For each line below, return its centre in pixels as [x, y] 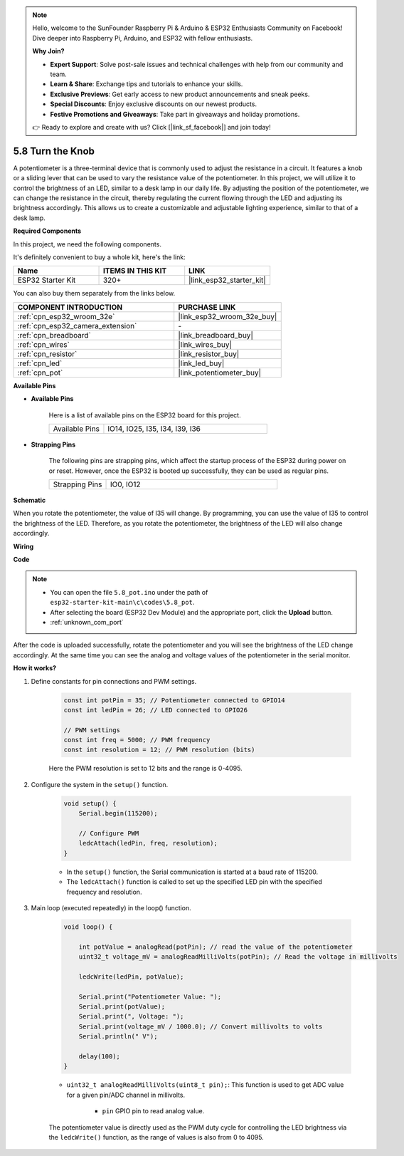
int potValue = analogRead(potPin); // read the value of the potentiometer [216, 947]
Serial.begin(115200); [118, 813]
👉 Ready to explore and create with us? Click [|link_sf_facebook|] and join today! [151, 127]
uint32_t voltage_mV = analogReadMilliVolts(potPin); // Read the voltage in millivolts [238, 957]
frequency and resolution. [104, 892]
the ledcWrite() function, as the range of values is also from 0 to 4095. [156, 1137]
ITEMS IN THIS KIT [135, 271]
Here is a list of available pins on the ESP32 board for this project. [145, 415]
